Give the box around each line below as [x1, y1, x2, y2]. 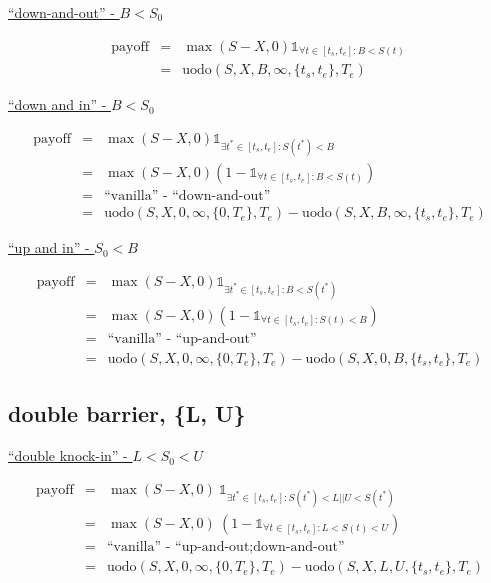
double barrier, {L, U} [8, 398, 246, 429]
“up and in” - [8, 237, 90, 258]
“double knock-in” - [8, 445, 128, 466]
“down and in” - [8, 94, 107, 115]
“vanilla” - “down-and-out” [104, 189, 271, 204]
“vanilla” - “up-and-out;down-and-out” [107, 540, 345, 555]
